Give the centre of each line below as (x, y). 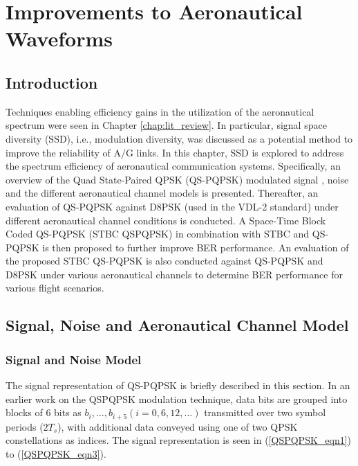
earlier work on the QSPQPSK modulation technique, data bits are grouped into (177, 398)
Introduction (52, 82)
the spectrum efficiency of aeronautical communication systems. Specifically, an (173, 166)
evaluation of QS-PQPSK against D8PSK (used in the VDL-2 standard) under (172, 206)
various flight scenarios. (55, 288)
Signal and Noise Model (74, 359)
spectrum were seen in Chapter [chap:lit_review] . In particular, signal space (166, 125)
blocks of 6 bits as (44, 412)
